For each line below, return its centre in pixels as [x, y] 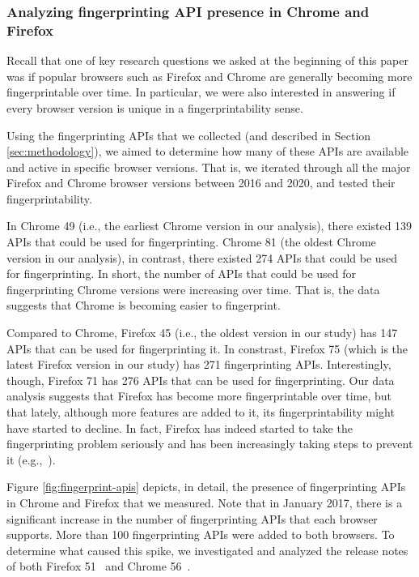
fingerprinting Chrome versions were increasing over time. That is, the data [193, 289]
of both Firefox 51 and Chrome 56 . [99, 566]
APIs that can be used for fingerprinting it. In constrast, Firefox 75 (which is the [207, 348]
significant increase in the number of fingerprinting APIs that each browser [192, 518]
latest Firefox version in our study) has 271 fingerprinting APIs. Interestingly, [199, 364]
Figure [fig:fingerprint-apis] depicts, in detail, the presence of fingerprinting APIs [206, 487]
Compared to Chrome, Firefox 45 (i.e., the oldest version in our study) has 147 [202, 333]
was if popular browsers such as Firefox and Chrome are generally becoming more [209, 76]
